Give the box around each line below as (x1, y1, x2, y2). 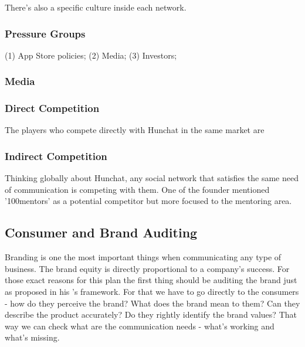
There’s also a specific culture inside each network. (5, 1, 187, 13)
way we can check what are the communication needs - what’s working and (5, 319, 274, 332)
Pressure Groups (5, 26, 86, 40)
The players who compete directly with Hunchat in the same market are (5, 124, 265, 136)
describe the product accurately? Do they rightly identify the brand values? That (5, 308, 297, 321)
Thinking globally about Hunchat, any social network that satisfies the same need (5, 172, 299, 184)
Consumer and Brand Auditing (5, 223, 198, 241)
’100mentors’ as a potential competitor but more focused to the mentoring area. (5, 195, 292, 207)
